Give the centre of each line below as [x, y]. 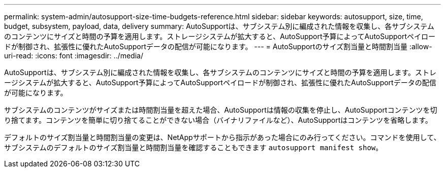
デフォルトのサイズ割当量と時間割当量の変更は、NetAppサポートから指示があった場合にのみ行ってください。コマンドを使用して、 [222, 137]
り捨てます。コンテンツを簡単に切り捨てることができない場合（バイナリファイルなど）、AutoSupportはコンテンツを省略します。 [218, 120]
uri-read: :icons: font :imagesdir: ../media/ [74, 56]
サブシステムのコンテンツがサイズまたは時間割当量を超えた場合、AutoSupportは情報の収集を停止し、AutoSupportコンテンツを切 [221, 110]
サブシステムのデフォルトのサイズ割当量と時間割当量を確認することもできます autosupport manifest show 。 [194, 147]
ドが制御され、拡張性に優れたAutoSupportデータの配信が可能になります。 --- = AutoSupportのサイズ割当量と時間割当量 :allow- [218, 46]
